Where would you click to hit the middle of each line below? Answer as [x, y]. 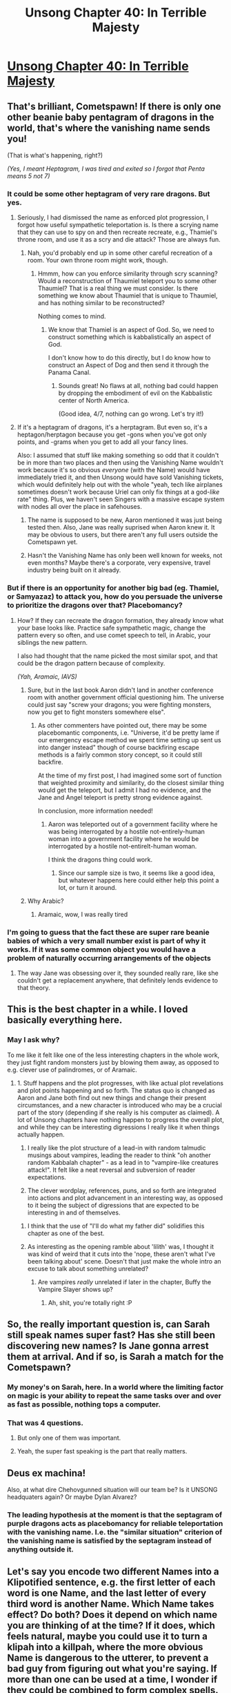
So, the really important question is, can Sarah [109, 1324]
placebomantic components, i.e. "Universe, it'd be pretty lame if [128, 733]
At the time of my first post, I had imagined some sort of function [130, 775]
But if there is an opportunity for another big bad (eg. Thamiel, [113, 588]
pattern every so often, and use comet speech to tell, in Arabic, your [114, 635]
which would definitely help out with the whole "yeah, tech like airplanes [120, 485]
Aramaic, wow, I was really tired [83, 914]
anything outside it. [41, 1549]
